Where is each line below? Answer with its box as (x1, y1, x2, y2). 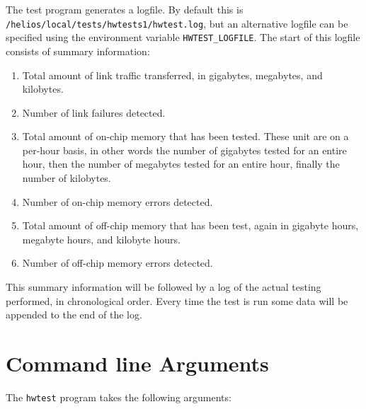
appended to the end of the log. (6, 307, 142, 322)
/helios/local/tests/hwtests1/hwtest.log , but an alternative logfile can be (6, 16, 348, 30)
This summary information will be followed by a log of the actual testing (6, 280, 321, 294)
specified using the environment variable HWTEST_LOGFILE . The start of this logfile (6, 30, 360, 45)
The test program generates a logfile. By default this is (6, 2, 244, 16)
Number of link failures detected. (22, 105, 166, 120)
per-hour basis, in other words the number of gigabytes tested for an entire (22, 142, 347, 157)
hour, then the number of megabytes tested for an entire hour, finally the (22, 156, 340, 171)
